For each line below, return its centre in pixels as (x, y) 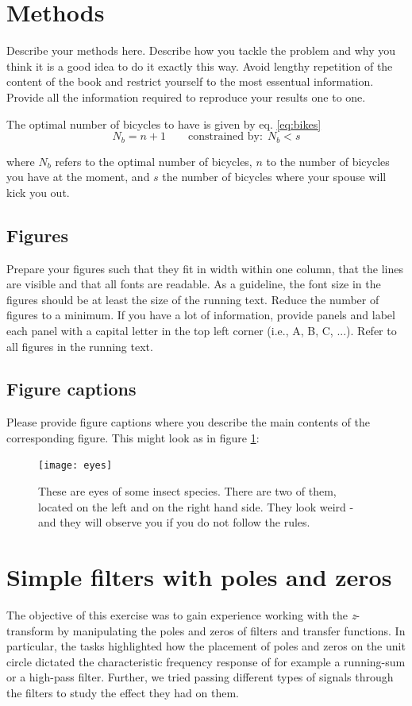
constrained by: (225, 137)
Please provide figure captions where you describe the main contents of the (188, 422)
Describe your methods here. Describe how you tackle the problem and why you (201, 50)
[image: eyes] (75, 466)
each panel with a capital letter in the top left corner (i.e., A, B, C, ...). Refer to (202, 330)
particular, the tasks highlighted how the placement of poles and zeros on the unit (206, 646)
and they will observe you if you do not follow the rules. (174, 522)
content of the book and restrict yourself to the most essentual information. (190, 81)
